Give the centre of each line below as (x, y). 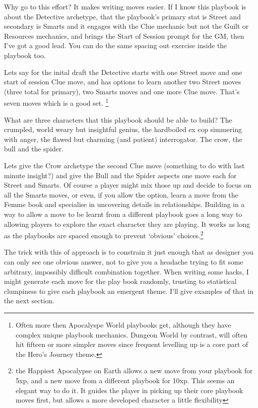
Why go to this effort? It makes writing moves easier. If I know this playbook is (125, 6)
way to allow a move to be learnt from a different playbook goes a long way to (123, 214)
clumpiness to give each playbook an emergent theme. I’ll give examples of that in (129, 291)
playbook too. (25, 55)
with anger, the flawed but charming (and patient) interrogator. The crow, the (123, 139)
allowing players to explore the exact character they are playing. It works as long (127, 224)
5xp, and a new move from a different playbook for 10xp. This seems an (125, 380)
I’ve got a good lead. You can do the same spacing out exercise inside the (116, 45)
